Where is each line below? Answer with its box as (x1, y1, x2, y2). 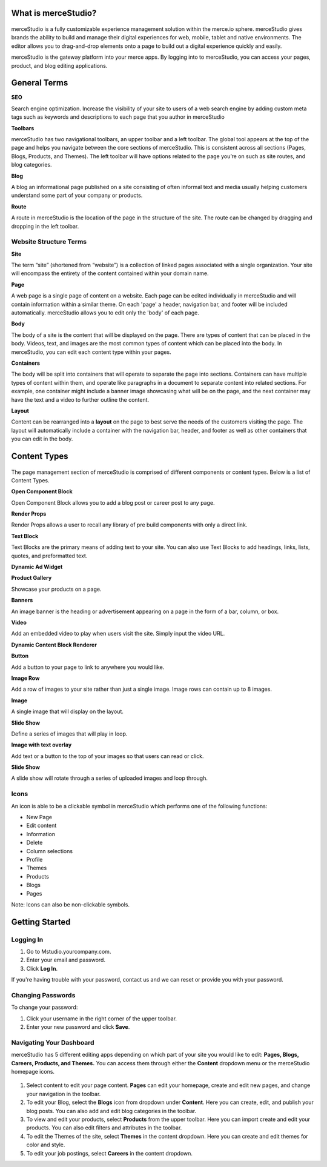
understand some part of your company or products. (11, 191, 143, 199)
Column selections (26, 847, 73, 854)
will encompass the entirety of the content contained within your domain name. (11, 270, 209, 277)
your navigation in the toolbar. (26, 1090, 101, 1097)
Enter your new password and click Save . (26, 1023, 130, 1031)
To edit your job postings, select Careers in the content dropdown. (26, 1149, 193, 1157)
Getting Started (11, 917, 71, 927)
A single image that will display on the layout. (11, 708, 124, 715)
